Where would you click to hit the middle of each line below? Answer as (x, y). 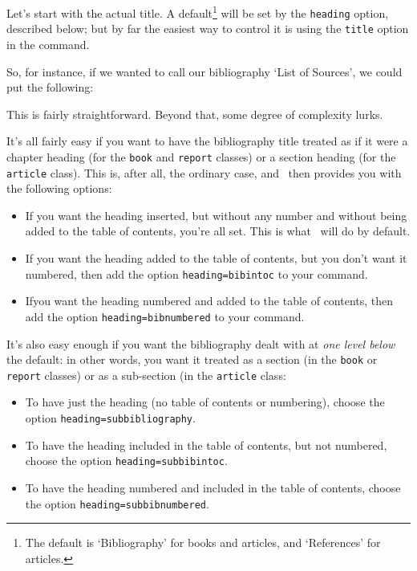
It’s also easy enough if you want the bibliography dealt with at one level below (201, 343)
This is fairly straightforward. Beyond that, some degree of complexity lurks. (195, 114)
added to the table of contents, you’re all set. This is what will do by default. (218, 231)
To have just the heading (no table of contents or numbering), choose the (205, 402)
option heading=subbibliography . (110, 418)
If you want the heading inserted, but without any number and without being (216, 215)
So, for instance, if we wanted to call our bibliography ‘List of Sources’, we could (204, 71)
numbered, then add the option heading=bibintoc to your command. (196, 273)
